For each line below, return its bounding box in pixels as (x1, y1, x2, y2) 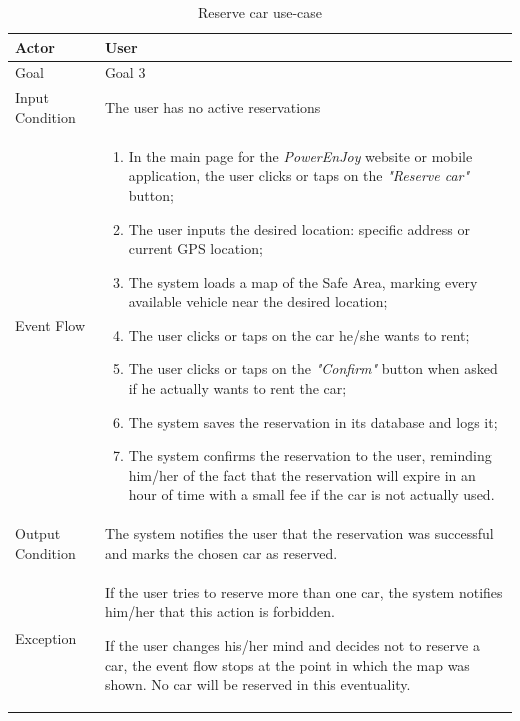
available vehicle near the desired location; (128, 291, 388, 312)
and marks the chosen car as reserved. (104, 542, 338, 563)
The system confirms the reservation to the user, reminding (128, 445, 492, 466)
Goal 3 (104, 62, 146, 83)
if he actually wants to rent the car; (128, 378, 347, 399)
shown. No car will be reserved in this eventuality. (104, 674, 411, 695)
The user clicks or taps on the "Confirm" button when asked (128, 358, 498, 379)
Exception (15, 627, 77, 648)
